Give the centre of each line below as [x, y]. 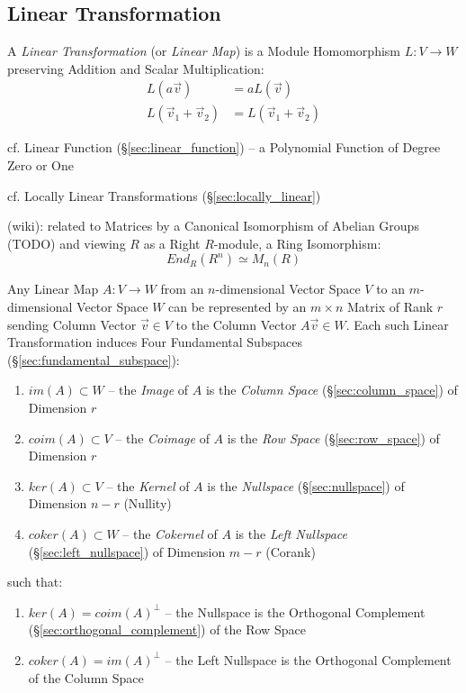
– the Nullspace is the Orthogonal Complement [295, 611]
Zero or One [40, 165]
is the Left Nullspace [291, 533]
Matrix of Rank [390, 307]
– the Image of [148, 390]
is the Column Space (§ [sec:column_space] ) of [332, 390]
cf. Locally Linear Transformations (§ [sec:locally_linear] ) [164, 195]
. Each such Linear [397, 324]
